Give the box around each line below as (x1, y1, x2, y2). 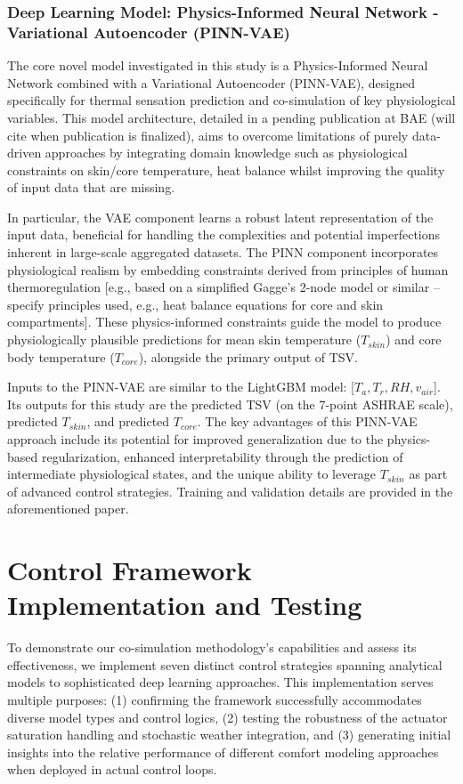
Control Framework (7, 552, 252, 588)
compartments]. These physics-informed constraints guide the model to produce (7, 312, 442, 331)
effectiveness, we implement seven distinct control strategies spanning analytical (7, 655, 443, 674)
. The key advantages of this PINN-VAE (197, 412, 418, 431)
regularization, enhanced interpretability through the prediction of (41, 447, 403, 465)
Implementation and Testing (7, 586, 362, 623)
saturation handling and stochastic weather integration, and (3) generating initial (7, 725, 451, 744)
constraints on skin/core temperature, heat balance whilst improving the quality (7, 160, 445, 179)
